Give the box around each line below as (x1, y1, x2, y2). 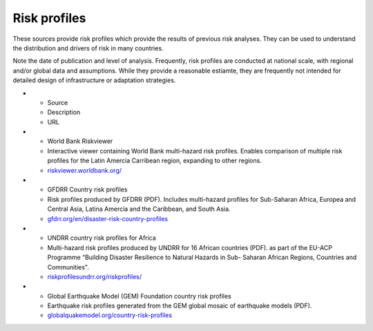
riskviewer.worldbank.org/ (47, 166, 122, 174)
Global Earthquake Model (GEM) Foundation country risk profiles (47, 292, 231, 300)
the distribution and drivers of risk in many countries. (12, 44, 164, 52)
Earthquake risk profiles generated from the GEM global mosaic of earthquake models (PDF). (47, 301, 312, 310)
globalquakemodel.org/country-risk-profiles (47, 311, 173, 319)
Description (47, 108, 81, 117)
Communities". (47, 263, 90, 271)
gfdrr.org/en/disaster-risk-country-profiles (47, 214, 169, 223)
